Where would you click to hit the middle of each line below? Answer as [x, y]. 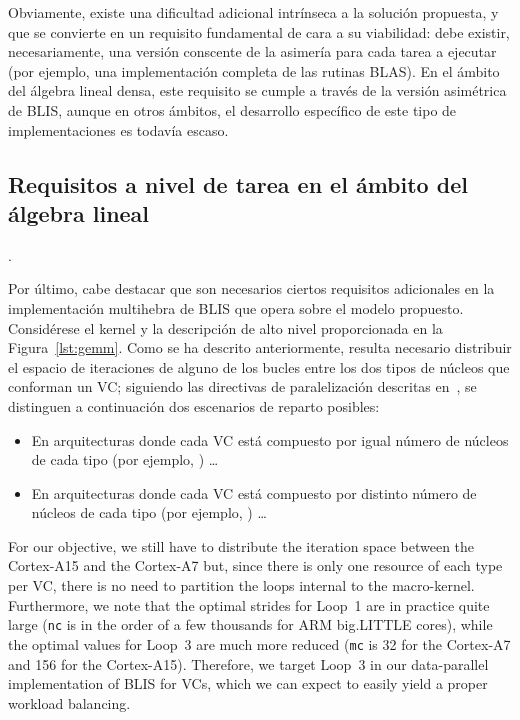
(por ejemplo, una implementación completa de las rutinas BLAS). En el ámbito [254, 70]
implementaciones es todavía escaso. [118, 129]
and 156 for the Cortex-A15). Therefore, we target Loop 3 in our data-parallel [248, 663]
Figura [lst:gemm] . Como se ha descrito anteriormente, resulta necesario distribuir [260, 347]
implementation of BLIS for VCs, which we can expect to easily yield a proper [248, 683]
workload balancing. [69, 702]
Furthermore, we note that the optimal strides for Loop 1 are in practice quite [249, 604]
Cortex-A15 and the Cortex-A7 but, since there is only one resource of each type [255, 565]
